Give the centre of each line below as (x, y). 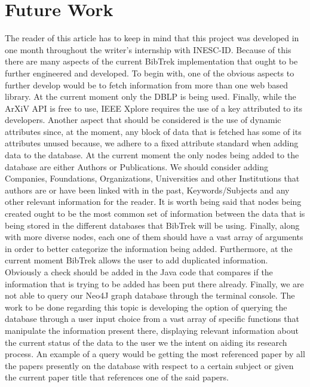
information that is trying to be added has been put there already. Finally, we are (154, 283)
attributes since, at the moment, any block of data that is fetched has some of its (153, 131)
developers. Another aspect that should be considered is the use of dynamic (143, 120)
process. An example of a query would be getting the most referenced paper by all (155, 354)
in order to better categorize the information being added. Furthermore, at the (149, 248)
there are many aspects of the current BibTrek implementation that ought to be (151, 61)
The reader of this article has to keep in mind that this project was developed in (152, 38)
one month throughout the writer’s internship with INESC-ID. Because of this (148, 49)
